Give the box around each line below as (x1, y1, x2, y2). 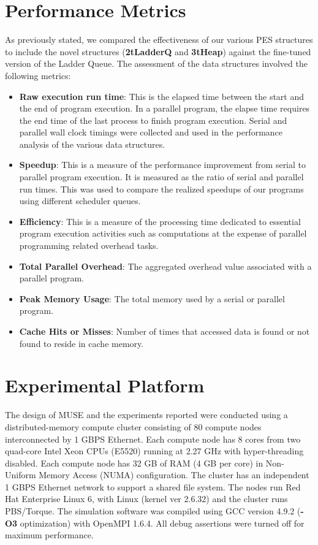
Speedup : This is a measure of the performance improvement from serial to (19, 158, 306, 171)
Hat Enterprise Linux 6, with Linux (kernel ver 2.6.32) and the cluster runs (5, 492, 288, 505)
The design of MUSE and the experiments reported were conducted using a (5, 408, 288, 421)
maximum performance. (5, 528, 94, 541)
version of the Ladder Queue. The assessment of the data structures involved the (5, 57, 308, 70)
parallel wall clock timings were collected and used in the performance (19, 126, 283, 139)
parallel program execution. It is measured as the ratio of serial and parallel (19, 170, 304, 183)
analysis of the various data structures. (19, 137, 165, 150)
